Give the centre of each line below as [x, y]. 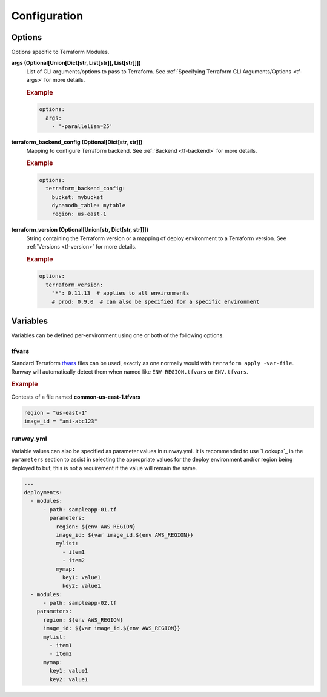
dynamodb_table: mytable [89, 206]
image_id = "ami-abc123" [61, 421]
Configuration [47, 16]
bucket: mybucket [78, 197]
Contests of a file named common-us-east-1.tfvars [76, 397]
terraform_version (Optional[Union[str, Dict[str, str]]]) [80, 230]
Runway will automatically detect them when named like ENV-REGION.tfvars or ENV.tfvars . [130, 372]
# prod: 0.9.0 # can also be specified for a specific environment [156, 301]
